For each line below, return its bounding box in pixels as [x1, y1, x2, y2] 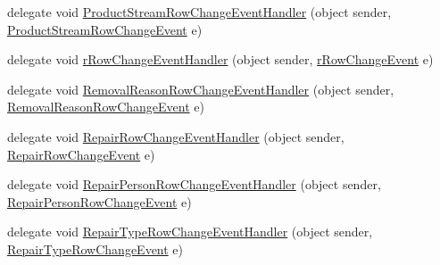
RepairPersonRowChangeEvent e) [7, 192, 192, 211]
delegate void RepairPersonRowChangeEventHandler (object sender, [7, 175, 381, 194]
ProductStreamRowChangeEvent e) [7, 20, 203, 38]
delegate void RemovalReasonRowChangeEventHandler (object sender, [7, 79, 394, 98]
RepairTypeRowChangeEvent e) [7, 239, 184, 258]
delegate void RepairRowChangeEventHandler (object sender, [7, 127, 345, 145]
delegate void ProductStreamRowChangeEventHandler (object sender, [7, 3, 392, 21]
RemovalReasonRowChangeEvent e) [7, 97, 204, 116]
